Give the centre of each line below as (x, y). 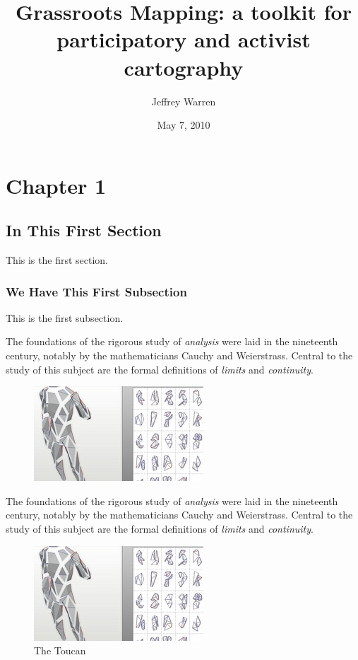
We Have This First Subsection (96, 291)
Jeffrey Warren (184, 101)
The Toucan (60, 650)
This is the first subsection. (65, 317)
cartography (184, 67)
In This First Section (84, 230)
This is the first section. (57, 260)
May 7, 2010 (184, 125)
